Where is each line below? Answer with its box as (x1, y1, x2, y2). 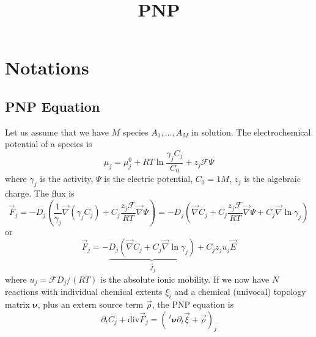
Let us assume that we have (5, 125, 109, 138)
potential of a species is (5, 137, 92, 150)
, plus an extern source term (37, 297, 144, 310)
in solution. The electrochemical (191, 125, 311, 138)
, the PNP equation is (152, 297, 234, 310)
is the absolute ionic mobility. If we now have (100, 272, 270, 285)
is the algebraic (244, 172, 301, 185)
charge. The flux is (5, 187, 75, 200)
